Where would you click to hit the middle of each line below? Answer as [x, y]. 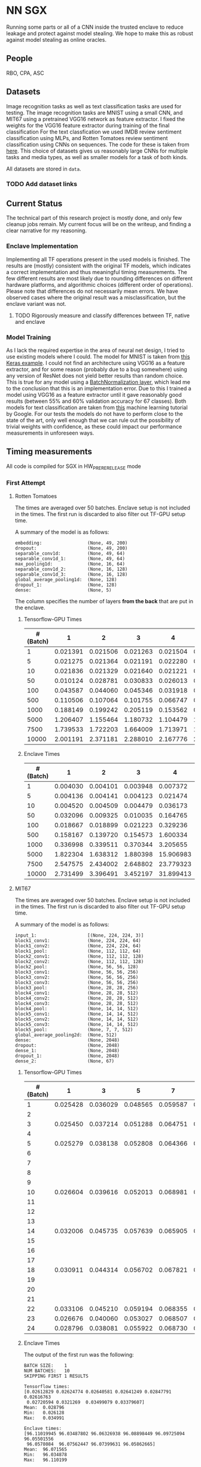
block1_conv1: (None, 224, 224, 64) [78, 940]
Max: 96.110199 [45, 1460]
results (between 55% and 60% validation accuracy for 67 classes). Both [96, 401]
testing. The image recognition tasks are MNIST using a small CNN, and [95, 113]
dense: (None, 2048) [67, 1040]
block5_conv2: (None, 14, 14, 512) [77, 1019]
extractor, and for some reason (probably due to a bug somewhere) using [97, 369]
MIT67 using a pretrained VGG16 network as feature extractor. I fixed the [96, 119]
